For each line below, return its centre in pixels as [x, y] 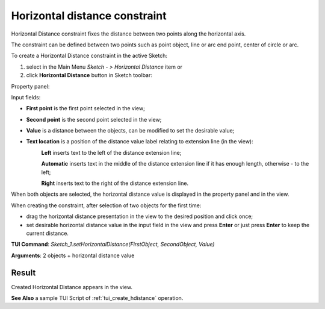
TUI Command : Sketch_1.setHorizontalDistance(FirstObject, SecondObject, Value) [113, 245]
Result [23, 273]
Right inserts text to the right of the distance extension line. [115, 183]
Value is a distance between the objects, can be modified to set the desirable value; [130, 131]
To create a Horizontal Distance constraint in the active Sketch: [89, 56]
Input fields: [26, 97]
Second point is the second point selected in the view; [94, 119]
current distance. [48, 233]
